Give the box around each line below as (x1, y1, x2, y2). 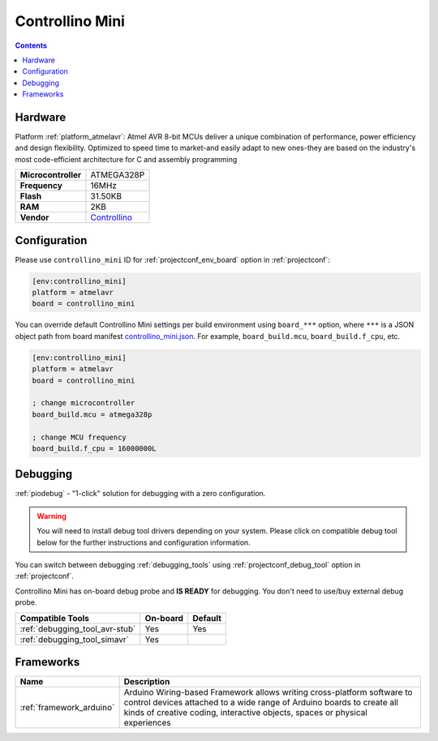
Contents (15, 41, 48, 50)
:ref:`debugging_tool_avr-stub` (19, 623, 136, 634)
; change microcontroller (32, 398, 135, 408)
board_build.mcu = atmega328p (32, 409, 152, 419)
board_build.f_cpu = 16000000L (32, 443, 157, 453)
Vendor (19, 212, 49, 223)
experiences (123, 717, 171, 729)
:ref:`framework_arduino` (19, 702, 115, 713)
